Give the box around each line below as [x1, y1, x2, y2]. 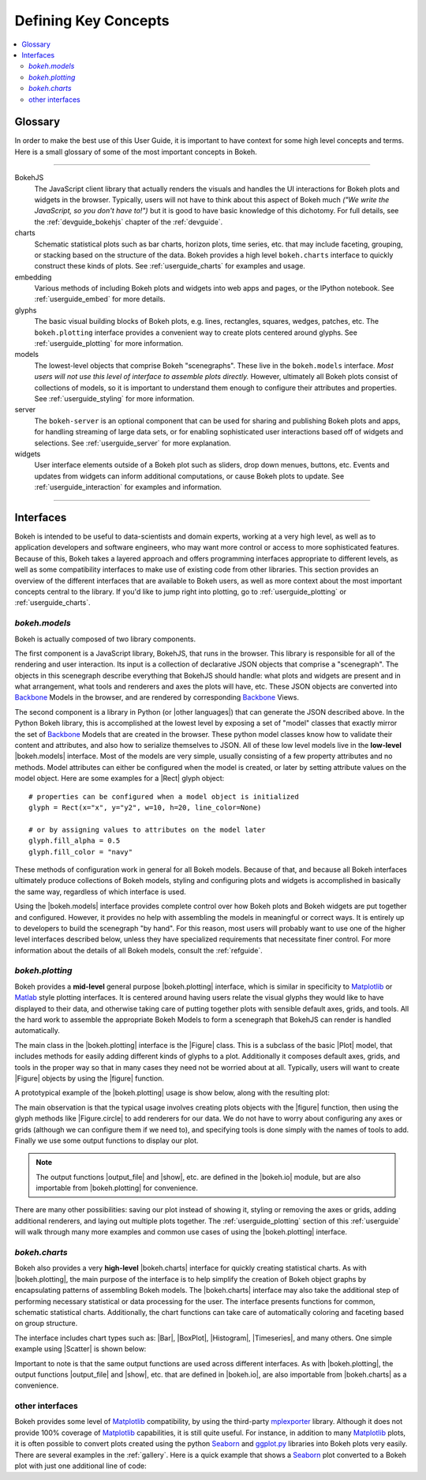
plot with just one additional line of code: [14, 1461, 147, 1471]
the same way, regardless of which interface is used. [14, 887, 187, 896]
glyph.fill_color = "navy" [28, 847, 133, 856]
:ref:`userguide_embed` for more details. [34, 295, 166, 304]
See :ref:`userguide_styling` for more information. [34, 394, 195, 403]
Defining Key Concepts [14, 12, 170, 29]
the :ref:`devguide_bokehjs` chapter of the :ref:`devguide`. [34, 217, 223, 227]
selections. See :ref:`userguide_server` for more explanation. [34, 438, 232, 448]
